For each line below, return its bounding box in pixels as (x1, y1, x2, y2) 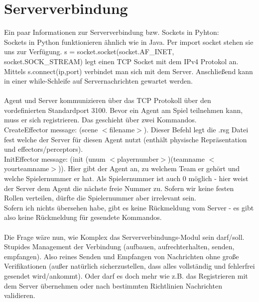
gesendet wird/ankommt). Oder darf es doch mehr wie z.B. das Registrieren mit (4, 270, 248, 281)
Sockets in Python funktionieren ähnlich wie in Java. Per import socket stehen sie (4, 36, 254, 47)
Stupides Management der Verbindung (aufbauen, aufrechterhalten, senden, (4, 241, 235, 252)
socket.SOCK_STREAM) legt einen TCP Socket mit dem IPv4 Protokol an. (4, 56, 239, 66)
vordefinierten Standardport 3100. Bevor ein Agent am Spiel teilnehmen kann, (4, 104, 243, 115)
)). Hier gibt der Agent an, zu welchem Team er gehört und (58, 163, 240, 174)
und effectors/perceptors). (4, 144, 83, 154)
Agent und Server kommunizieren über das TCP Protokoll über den (4, 95, 211, 105)
